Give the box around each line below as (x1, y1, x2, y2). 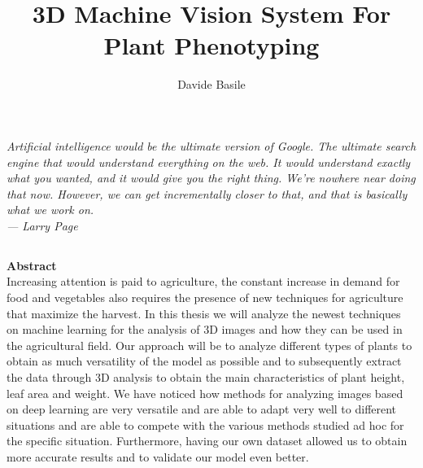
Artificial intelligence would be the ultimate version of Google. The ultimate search (7, 137, 416, 154)
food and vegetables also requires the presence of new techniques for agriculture (7, 289, 403, 306)
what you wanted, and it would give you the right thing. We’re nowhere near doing (7, 169, 416, 186)
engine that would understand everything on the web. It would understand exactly (7, 153, 411, 170)
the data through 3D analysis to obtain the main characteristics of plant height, (7, 369, 405, 386)
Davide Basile (177, 76, 246, 93)
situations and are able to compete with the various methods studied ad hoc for (7, 416, 404, 433)
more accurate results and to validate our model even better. (7, 448, 309, 465)
